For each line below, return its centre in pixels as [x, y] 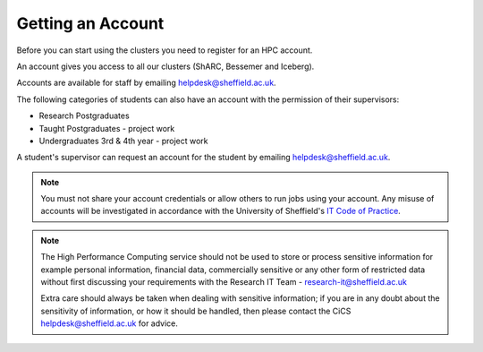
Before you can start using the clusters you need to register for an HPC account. [165, 50]
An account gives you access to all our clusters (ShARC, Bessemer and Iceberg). [165, 66]
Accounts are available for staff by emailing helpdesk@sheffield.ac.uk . [146, 83]
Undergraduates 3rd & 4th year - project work [123, 141]
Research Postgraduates [84, 116]
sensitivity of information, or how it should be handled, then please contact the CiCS [196, 311]
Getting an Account [90, 23]
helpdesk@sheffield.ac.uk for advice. [110, 323]
